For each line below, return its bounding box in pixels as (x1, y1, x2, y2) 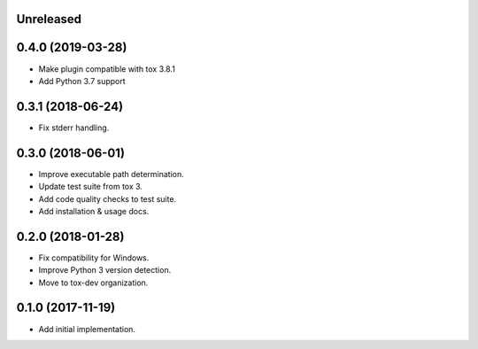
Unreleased (16, 12, 82, 27)
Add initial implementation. (38, 323, 136, 334)
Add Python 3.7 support (38, 75, 126, 86)
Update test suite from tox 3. (38, 182, 143, 192)
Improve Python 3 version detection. (38, 265, 172, 275)
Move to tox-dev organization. (38, 277, 149, 288)
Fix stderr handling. (38, 122, 110, 133)
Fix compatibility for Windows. (38, 252, 150, 263)
